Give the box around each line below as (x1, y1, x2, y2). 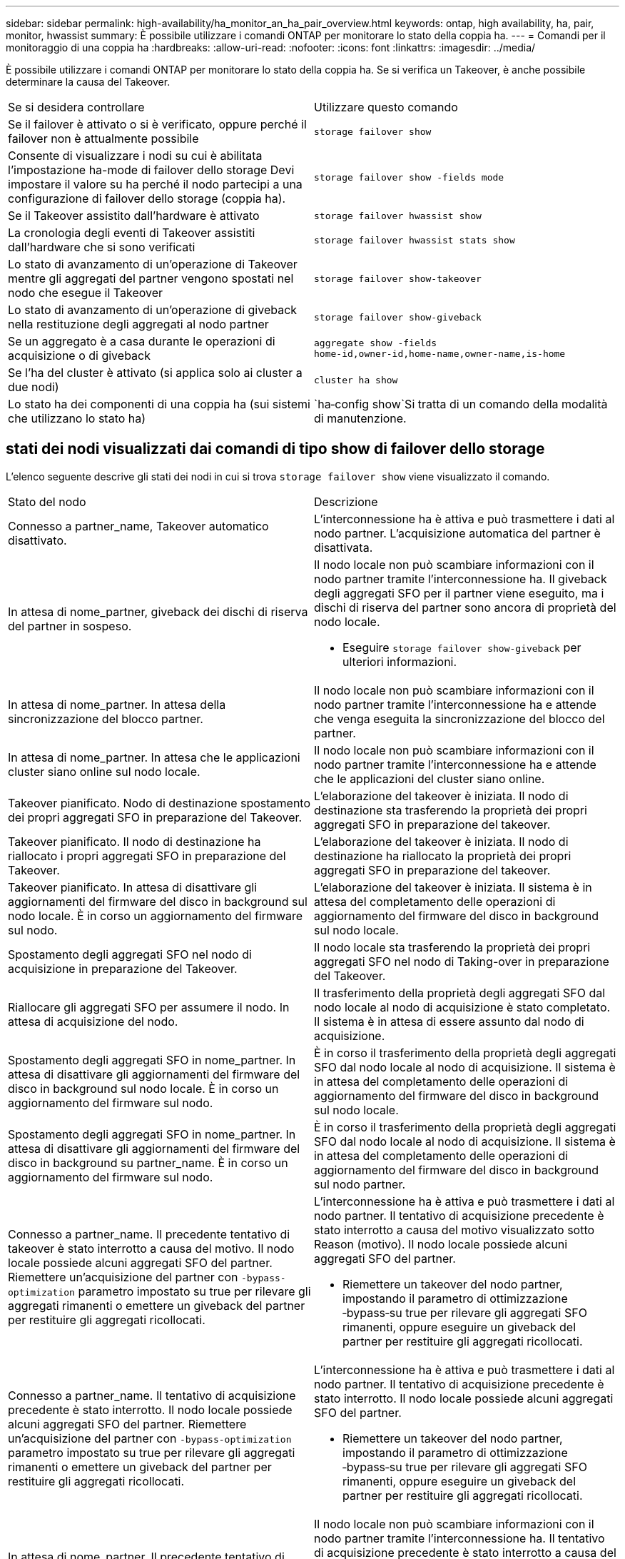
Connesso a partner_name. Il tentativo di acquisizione (8, 1388, 296, 1403)
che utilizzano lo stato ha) (8, 411, 146, 425)
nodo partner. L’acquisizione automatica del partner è (314, 525, 601, 540)
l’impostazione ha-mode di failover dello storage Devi (8, 163, 295, 177)
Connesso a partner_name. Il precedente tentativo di (8, 1226, 290, 1241)
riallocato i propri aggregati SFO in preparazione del (8, 848, 286, 863)
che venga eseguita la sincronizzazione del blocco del (314, 711, 605, 726)
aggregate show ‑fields (314, 338, 437, 348)
